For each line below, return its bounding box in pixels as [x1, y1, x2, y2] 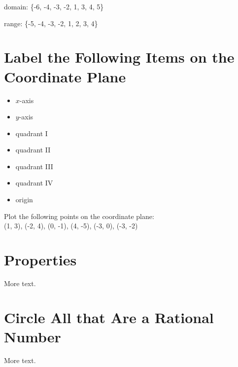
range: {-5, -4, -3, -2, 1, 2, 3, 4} [4, 18, 98, 28]
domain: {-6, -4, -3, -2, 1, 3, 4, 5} [4, 1, 104, 11]
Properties [4, 250, 77, 270]
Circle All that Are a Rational [4, 307, 214, 327]
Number [4, 326, 61, 346]
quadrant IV [15, 178, 53, 188]
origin [15, 194, 33, 205]
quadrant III [15, 161, 53, 171]
